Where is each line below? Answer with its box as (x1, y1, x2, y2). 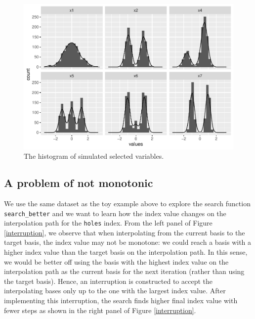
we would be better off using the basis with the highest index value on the (4, 256, 229, 267)
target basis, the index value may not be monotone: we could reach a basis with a (4, 237, 252, 247)
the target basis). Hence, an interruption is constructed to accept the (4, 275, 213, 286)
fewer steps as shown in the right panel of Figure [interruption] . (4, 305, 196, 315)
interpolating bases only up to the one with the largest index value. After (4, 285, 226, 296)
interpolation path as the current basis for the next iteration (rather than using (4, 266, 245, 276)
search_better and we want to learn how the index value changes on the (4, 208, 226, 218)
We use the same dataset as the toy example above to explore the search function (4, 198, 251, 208)
